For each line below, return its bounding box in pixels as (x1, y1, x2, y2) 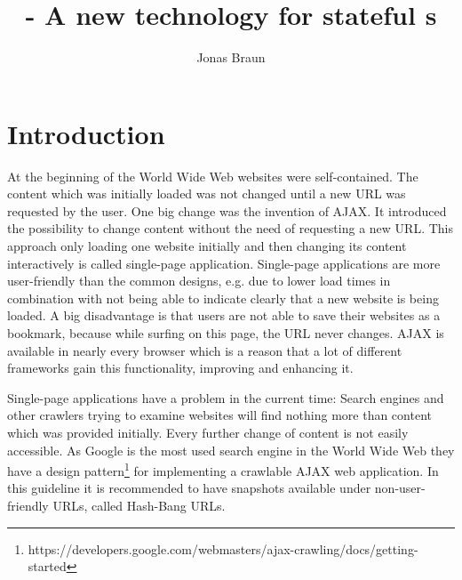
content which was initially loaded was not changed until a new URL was (7, 184, 406, 203)
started (28, 557, 67, 576)
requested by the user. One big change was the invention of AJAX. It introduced (7, 201, 447, 220)
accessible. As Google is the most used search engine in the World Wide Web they (7, 440, 455, 459)
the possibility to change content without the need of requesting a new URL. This (7, 219, 453, 238)
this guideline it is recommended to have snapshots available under (7, 479, 371, 497)
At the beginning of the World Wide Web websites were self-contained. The (7, 166, 418, 185)
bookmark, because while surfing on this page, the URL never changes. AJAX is (7, 324, 444, 342)
